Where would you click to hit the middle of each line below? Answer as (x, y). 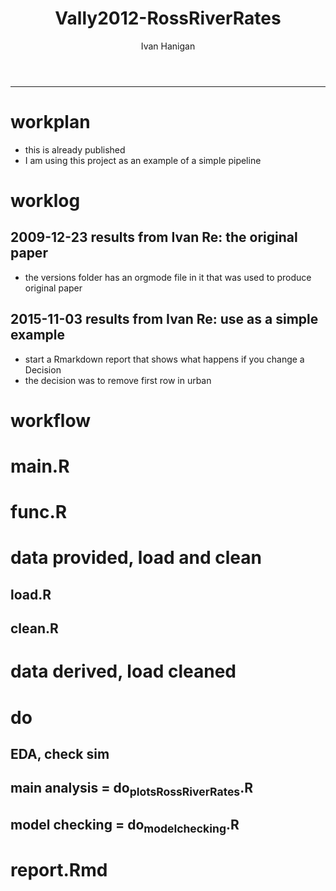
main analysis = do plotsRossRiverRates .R (131, 789)
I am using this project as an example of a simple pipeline (143, 160)
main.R (40, 466)
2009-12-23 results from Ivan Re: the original (154, 237)
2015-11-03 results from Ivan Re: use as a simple (164, 319)
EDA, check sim (60, 753)
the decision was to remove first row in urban (118, 380)
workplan (50, 122)
